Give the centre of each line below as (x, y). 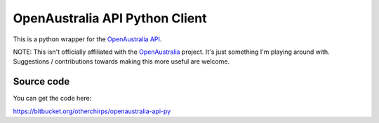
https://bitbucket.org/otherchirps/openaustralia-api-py (92, 111)
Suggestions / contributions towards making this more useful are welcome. (121, 61)
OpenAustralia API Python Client (110, 18)
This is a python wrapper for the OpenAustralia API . (87, 39)
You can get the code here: (52, 99)
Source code (41, 81)
